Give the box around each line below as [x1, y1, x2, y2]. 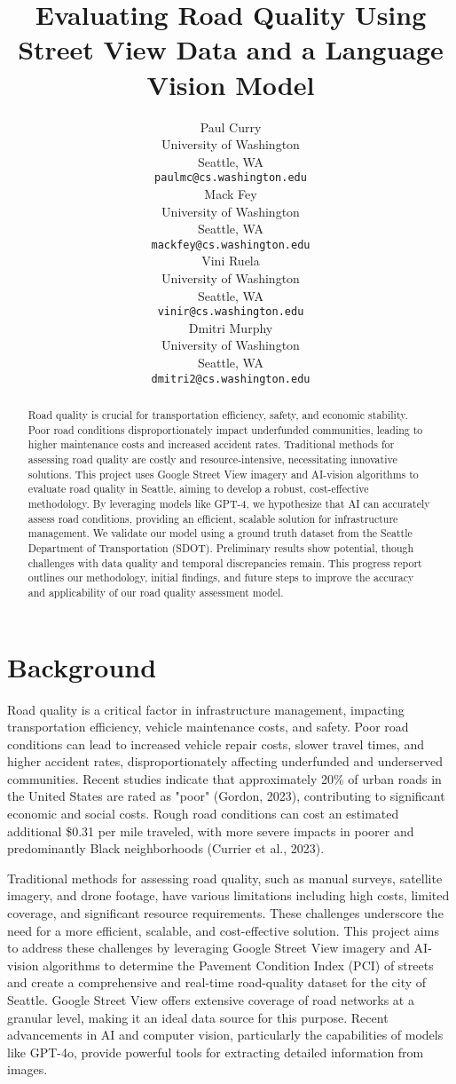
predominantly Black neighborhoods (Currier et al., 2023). [7, 839, 325, 858]
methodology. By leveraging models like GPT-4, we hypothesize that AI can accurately [28, 495, 430, 510]
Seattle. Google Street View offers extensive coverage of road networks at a [7, 991, 414, 1009]
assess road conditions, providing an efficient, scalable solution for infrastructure [28, 510, 398, 526]
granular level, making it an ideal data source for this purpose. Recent [7, 1008, 389, 1026]
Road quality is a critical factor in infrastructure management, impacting [7, 700, 405, 718]
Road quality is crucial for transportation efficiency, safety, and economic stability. [28, 407, 408, 423]
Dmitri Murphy [188, 318, 273, 336]
